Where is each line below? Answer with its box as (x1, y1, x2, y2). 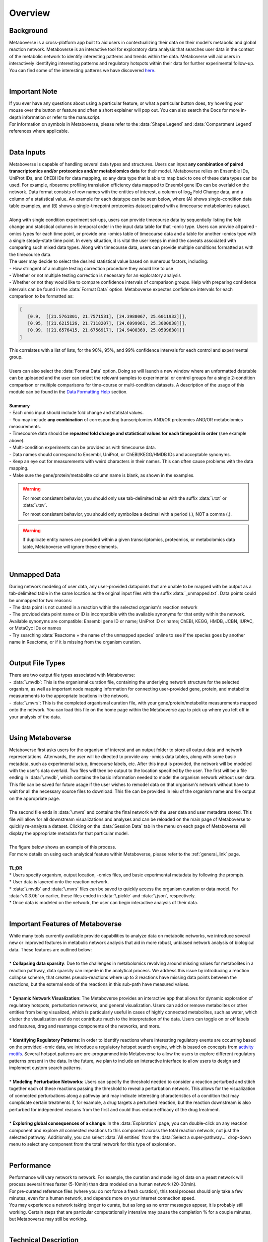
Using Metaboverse (9, 733, 71, 742)
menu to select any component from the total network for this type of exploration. (9, 1141, 176, 1147)
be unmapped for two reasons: (9, 597, 72, 603)
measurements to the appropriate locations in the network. (9, 693, 130, 699)
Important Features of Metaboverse (9, 920, 122, 928)
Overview (9, 7, 50, 18)
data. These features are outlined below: (9, 946, 92, 952)
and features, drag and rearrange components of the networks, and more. (9, 1023, 161, 1029)
